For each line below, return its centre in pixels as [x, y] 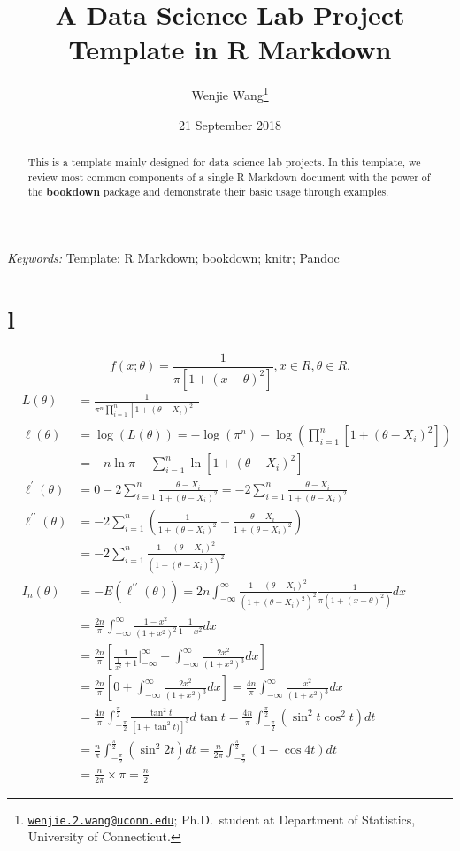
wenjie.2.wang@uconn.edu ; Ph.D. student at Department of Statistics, [222, 819]
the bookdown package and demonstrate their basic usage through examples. [208, 192]
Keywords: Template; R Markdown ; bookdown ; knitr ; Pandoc [173, 257]
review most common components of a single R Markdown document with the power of [229, 176]
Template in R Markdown [230, 49]
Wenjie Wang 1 [230, 93]
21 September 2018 [230, 124]
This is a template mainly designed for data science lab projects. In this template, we [224, 161]
